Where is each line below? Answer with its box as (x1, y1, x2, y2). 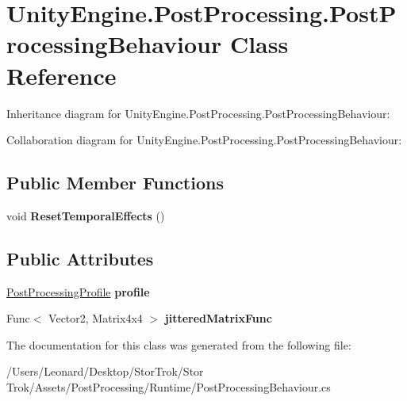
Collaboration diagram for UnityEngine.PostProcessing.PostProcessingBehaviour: (6, 132, 402, 148)
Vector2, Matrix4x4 (48, 310, 143, 327)
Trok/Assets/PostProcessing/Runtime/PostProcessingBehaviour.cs (6, 379, 331, 395)
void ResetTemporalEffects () (6, 207, 165, 223)
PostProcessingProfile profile (6, 283, 150, 300)
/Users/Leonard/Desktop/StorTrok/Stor (6, 363, 204, 380)
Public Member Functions (6, 170, 224, 195)
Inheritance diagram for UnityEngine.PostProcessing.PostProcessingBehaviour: (6, 105, 390, 121)
